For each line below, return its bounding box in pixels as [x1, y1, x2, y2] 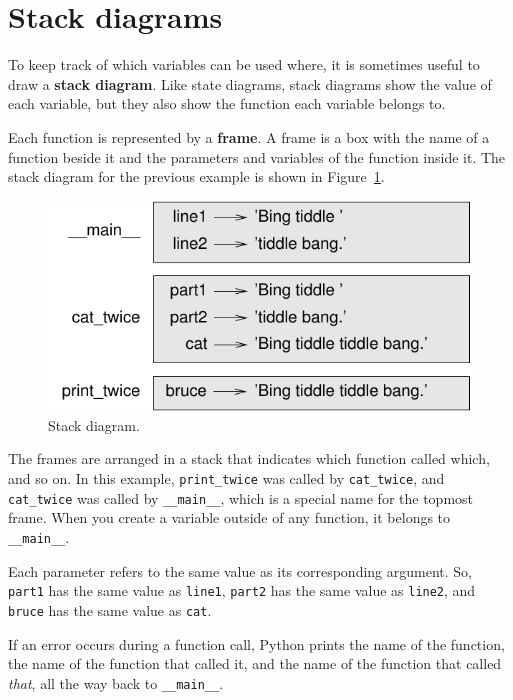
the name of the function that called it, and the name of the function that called [8, 653, 502, 674]
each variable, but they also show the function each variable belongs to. [8, 93, 446, 114]
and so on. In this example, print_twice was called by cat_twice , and [8, 468, 445, 489]
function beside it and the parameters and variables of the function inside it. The [8, 146, 506, 167]
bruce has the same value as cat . [8, 599, 212, 620]
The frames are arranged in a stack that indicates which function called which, [8, 448, 490, 469]
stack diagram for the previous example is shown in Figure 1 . [8, 166, 385, 187]
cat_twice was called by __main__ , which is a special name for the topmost [8, 487, 474, 508]
